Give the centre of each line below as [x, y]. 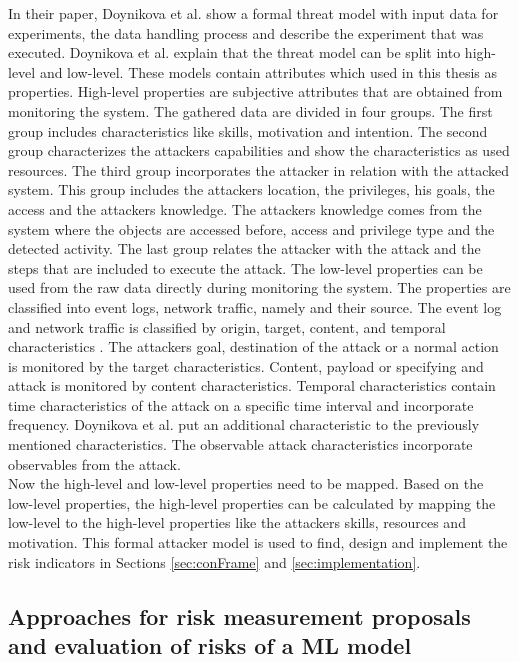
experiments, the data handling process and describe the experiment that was [246, 32]
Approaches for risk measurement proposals [239, 615]
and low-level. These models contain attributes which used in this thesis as [268, 71]
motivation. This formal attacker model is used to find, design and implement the [258, 542]
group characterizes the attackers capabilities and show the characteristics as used [259, 150]
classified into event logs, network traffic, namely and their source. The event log [255, 306]
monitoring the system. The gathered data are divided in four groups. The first [250, 110]
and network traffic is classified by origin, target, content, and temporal [227, 326]
